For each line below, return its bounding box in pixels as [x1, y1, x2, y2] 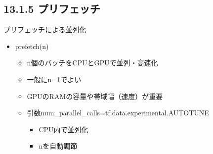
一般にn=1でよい [27, 74, 82, 84]
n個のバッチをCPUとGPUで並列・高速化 [27, 57, 158, 68]
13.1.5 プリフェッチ [3, 1, 100, 16]
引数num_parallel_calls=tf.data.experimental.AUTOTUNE [27, 107, 209, 118]
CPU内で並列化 [39, 124, 88, 134]
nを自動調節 [39, 141, 78, 151]
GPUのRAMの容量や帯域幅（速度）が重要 [27, 91, 163, 101]
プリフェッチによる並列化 [3, 24, 86, 35]
